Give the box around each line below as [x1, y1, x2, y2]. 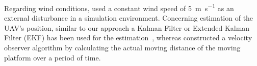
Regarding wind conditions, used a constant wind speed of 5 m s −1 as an [4, 2, 234, 13]
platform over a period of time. [4, 52, 101, 62]
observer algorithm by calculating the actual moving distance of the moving [4, 42, 241, 53]
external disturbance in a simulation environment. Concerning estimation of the [4, 13, 253, 23]
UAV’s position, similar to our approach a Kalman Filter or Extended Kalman [4, 22, 250, 33]
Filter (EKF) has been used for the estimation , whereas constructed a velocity [4, 32, 252, 43]
